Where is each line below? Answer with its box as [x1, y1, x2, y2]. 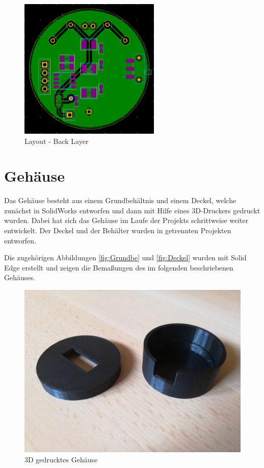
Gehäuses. [4, 272, 35, 283]
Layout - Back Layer [24, 135, 89, 146]
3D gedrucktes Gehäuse [24, 454, 98, 464]
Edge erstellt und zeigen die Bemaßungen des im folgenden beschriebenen [4, 262, 233, 273]
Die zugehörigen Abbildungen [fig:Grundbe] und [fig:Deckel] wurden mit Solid [4, 252, 247, 263]
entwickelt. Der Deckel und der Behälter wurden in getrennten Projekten [4, 225, 231, 236]
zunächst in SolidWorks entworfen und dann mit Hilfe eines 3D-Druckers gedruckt [4, 205, 260, 215]
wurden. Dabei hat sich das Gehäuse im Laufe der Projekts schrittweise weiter [4, 215, 249, 226]
